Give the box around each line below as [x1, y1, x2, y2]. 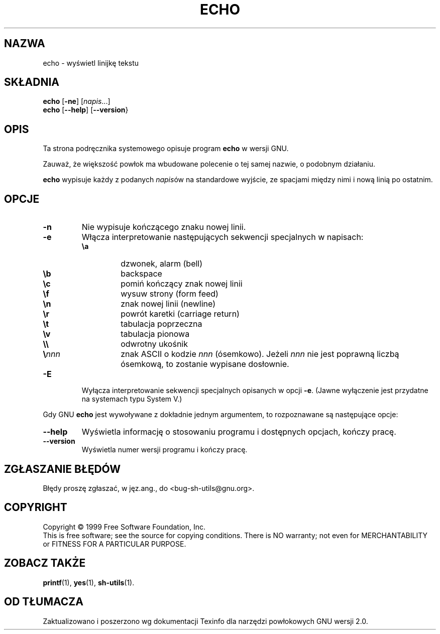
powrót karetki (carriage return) [121, 309, 240, 319]
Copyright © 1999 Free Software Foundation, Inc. [43, 522, 206, 531]
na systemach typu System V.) [81, 395, 182, 404]
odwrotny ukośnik [121, 339, 188, 349]
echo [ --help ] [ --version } [43, 105, 129, 114]
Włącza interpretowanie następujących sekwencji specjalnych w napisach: [81, 232, 364, 242]
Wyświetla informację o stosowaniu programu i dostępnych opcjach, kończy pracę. [81, 427, 396, 437]
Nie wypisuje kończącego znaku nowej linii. [81, 222, 246, 232]
